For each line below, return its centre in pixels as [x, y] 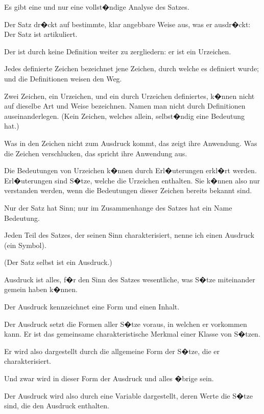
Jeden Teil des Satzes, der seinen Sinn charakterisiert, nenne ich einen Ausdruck [129, 235]
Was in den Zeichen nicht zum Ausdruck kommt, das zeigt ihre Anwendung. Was [131, 143]
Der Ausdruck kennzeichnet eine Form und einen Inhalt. [92, 307]
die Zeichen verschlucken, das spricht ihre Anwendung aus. [96, 153]
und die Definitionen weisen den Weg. [63, 78]
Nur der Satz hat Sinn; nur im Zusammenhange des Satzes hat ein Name [118, 207]
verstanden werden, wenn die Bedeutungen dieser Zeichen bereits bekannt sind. [128, 190]
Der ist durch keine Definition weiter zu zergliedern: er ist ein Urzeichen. [118, 51]
